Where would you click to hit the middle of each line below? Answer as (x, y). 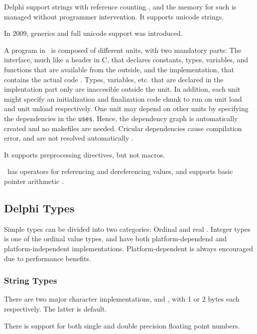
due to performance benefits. (48, 258)
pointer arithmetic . (34, 181)
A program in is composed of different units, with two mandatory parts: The (123, 50)
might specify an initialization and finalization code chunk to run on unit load (123, 98)
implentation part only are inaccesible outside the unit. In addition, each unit (122, 89)
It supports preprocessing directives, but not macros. (85, 154)
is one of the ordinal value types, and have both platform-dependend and (116, 239)
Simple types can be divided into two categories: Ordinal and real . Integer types (127, 229)
